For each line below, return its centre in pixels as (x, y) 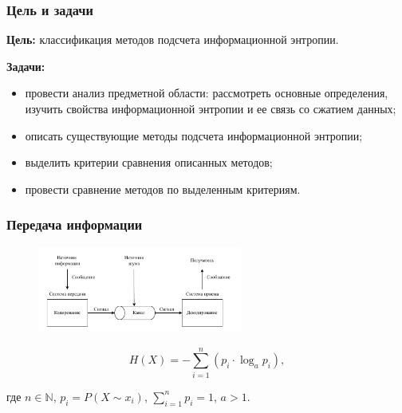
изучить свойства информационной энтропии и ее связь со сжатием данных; (211, 108)
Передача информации (75, 224)
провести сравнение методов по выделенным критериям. (163, 189)
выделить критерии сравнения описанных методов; (149, 162)
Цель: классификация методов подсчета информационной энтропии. (173, 39)
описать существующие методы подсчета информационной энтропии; (194, 135)
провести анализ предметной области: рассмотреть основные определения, (207, 93)
